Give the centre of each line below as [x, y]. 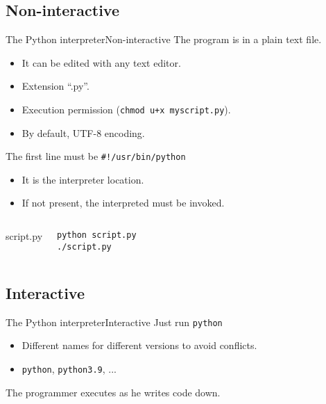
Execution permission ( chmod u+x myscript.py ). [126, 109]
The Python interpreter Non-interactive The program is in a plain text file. [164, 39]
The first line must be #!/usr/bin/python [96, 156]
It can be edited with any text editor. [101, 62]
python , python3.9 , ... [69, 368]
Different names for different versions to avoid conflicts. [139, 345]
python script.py [97, 235]
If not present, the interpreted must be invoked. [123, 203]
